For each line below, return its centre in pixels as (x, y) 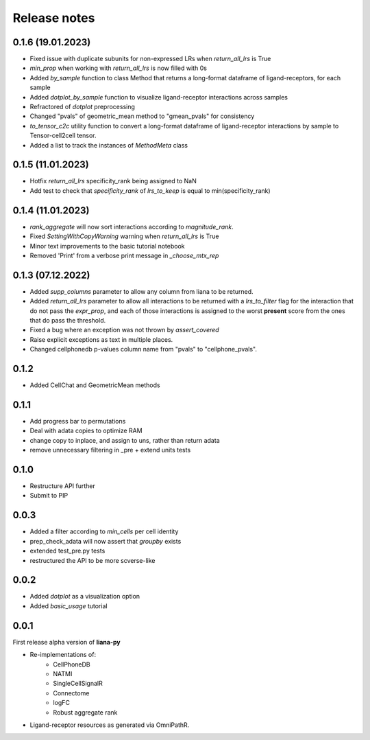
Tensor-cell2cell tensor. (63, 136)
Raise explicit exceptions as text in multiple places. (101, 339)
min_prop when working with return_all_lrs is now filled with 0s (118, 68)
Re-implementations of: (63, 655)
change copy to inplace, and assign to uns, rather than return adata (125, 440)
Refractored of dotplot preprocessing (82, 107)
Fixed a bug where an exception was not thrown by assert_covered (124, 330)
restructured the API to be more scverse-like (92, 560)
